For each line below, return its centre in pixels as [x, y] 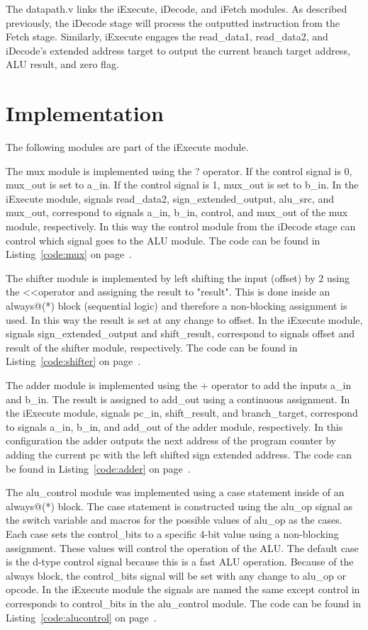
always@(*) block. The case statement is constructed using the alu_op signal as [179, 506]
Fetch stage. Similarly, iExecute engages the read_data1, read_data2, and [167, 36]
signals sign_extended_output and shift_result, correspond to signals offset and [180, 333]
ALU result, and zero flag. [62, 64]
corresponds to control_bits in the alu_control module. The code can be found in [183, 603]
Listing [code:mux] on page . [69, 254]
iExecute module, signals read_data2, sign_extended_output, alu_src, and [170, 198]
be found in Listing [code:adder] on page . [98, 468]
